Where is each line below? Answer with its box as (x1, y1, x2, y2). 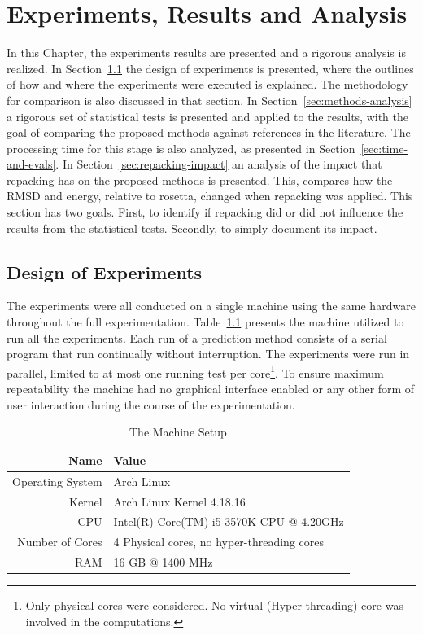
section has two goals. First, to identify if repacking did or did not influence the (7, 204, 403, 221)
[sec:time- (360, 139, 408, 156)
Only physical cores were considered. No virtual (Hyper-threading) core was (25, 597, 403, 614)
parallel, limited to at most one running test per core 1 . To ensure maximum (7, 361, 384, 381)
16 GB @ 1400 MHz (113, 554, 213, 571)
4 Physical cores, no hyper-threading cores (113, 533, 324, 550)
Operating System (12, 472, 102, 489)
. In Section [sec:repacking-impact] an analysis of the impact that (55, 155, 382, 173)
